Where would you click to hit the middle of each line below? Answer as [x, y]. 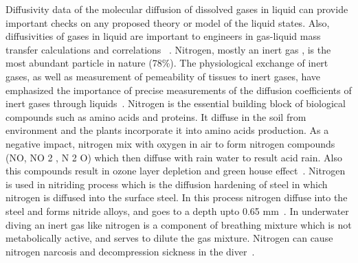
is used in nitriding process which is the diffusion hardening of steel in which [167, 184]
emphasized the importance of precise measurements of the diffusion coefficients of [179, 90]
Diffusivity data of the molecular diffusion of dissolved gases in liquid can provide [177, 9]
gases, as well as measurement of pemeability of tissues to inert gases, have [163, 76]
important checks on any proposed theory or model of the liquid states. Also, [168, 22]
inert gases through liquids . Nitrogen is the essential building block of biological [176, 103]
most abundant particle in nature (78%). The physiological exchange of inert [167, 63]
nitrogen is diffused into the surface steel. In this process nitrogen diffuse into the [177, 197]
